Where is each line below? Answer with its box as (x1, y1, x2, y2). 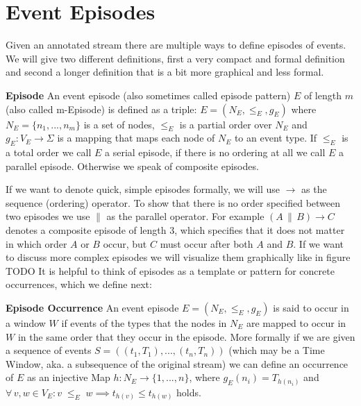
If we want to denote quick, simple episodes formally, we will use (6, 182, 280, 196)
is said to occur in (273, 301, 349, 315)
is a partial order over (179, 117, 272, 131)
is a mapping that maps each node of (57, 130, 215, 145)
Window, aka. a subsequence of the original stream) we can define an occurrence (6, 356, 349, 371)
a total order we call (6, 145, 92, 160)
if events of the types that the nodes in (61, 316, 227, 330)
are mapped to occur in (246, 316, 346, 330)
